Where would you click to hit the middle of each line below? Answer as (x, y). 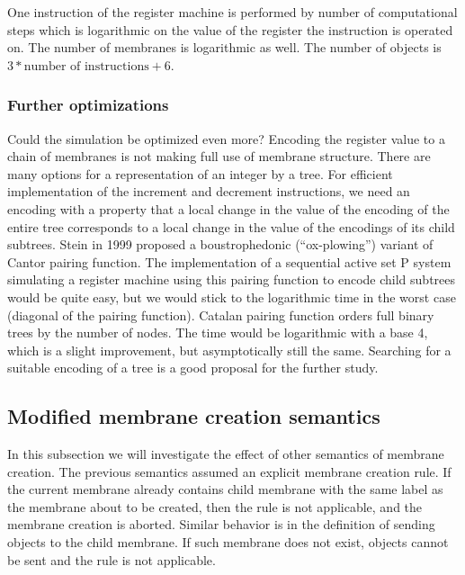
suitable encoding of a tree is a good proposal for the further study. (193, 368)
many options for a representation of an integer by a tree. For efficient (200, 173)
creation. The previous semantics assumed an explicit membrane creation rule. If (229, 471)
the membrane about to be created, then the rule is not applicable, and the (215, 506)
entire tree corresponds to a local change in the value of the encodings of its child (231, 226)
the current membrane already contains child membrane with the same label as (225, 489)
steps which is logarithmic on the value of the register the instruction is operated (230, 29)
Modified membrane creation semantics (194, 416)
